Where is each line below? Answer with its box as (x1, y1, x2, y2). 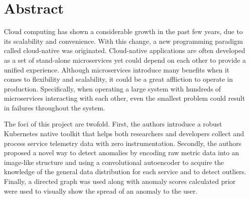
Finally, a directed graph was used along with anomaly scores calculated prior (4, 176, 236, 186)
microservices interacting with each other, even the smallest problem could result (4, 93, 245, 103)
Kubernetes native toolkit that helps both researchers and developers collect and (4, 128, 244, 139)
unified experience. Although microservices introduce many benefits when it (4, 64, 230, 74)
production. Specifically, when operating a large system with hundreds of (4, 83, 221, 93)
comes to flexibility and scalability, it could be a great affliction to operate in (4, 74, 233, 84)
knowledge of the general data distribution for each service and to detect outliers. (4, 166, 247, 177)
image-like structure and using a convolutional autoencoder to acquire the (4, 157, 224, 167)
